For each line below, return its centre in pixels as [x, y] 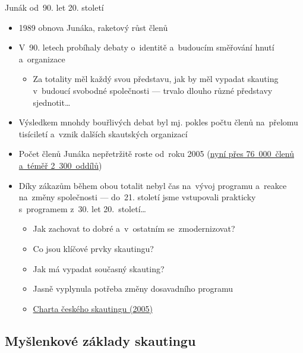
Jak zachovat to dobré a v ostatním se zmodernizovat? [134, 228]
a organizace [42, 59]
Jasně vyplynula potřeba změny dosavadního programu [133, 289]
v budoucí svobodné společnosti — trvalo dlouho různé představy [153, 90]
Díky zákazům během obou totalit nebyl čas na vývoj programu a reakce [153, 185]
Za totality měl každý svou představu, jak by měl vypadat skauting [156, 79]
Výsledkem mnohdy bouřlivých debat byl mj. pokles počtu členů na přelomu [158, 122]
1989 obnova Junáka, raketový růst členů [93, 27]
